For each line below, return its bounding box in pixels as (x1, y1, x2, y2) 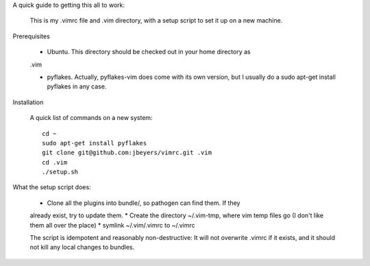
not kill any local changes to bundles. (29, 243, 135, 252)
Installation (12, 98, 44, 106)
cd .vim (42, 158, 68, 166)
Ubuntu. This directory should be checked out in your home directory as (47, 48, 251, 56)
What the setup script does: (12, 183, 92, 191)
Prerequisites (12, 32, 51, 40)
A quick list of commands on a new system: (29, 114, 153, 122)
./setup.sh (42, 168, 79, 176)
